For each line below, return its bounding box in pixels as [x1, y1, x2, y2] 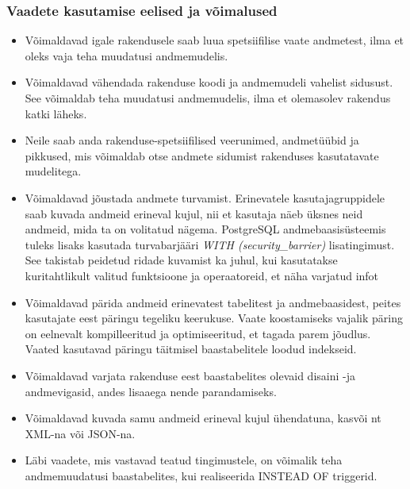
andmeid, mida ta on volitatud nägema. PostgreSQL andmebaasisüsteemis [25, 221, 386, 237]
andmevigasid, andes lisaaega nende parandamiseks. [25, 383, 277, 399]
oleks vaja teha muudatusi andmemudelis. [25, 47, 228, 64]
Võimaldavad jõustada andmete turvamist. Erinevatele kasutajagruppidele [25, 189, 385, 206]
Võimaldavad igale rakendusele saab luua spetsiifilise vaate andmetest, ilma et [25, 32, 404, 48]
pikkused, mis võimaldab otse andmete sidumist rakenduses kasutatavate [25, 147, 379, 164]
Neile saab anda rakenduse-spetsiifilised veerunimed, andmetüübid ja [25, 132, 359, 148]
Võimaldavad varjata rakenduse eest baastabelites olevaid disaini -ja [25, 367, 355, 383]
